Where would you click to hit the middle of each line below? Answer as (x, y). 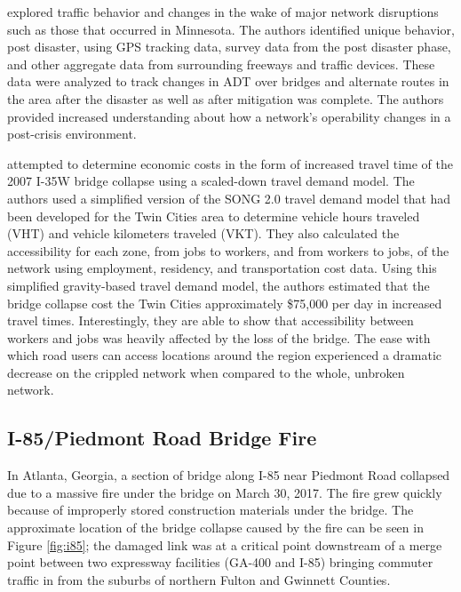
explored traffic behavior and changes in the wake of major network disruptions (223, 12)
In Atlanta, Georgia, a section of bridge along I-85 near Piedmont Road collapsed (229, 475)
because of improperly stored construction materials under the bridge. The (211, 510)
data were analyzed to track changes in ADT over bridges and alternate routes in (228, 81)
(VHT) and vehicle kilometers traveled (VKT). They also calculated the (203, 233)
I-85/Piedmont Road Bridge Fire (162, 438)
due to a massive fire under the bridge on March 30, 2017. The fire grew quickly (225, 492)
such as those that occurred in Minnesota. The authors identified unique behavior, (231, 29)
